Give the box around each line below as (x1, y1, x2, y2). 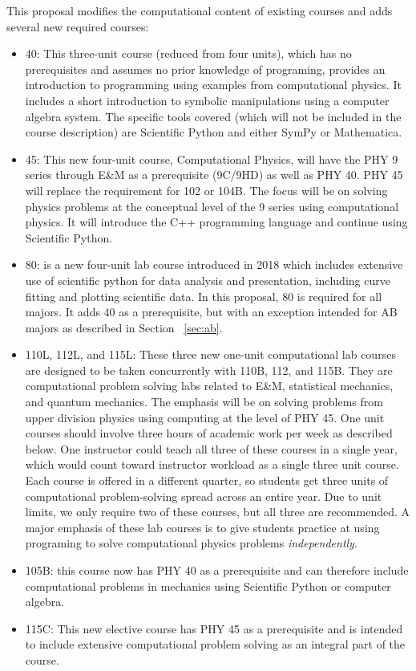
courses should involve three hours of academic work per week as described (25, 425, 393, 441)
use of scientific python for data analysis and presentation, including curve (25, 271, 390, 288)
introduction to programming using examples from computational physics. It (25, 76, 402, 93)
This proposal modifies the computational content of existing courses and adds (6, 2, 393, 18)
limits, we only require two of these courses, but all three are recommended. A (25, 503, 410, 520)
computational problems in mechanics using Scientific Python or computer (25, 577, 391, 594)
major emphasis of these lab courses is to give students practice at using (25, 518, 380, 535)
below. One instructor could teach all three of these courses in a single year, (25, 440, 398, 457)
